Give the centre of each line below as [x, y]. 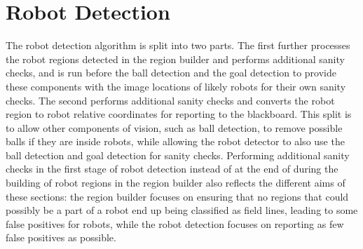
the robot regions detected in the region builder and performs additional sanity [175, 59]
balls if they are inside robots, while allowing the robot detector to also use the [175, 141]
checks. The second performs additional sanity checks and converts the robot [170, 100]
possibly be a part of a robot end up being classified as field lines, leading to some [182, 210]
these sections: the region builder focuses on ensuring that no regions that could [177, 196]
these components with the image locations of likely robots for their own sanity [176, 86]
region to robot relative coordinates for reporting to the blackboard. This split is [179, 114]
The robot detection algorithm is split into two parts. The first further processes [178, 45]
